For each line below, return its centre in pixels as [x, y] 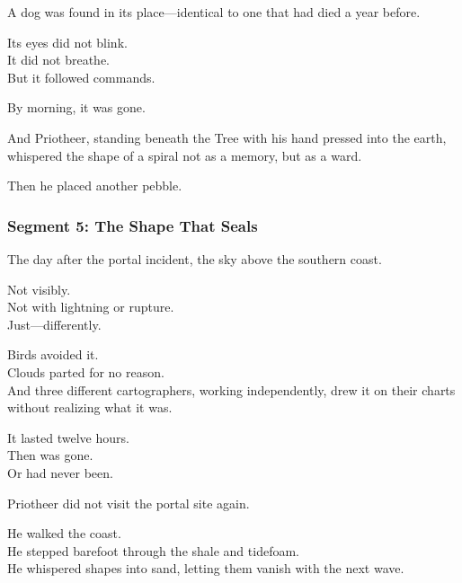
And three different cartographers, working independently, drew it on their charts [231, 389]
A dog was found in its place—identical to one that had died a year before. [214, 12]
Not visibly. [39, 289]
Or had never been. [60, 472]
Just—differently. [54, 324]
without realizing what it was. [90, 407]
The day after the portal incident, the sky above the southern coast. [195, 258]
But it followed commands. [81, 77]
